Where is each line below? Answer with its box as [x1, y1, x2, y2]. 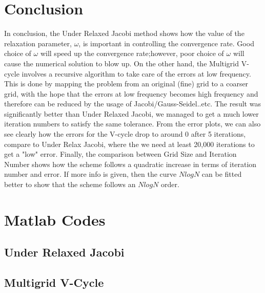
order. [161, 179, 179, 190]
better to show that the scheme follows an [4, 179, 136, 190]
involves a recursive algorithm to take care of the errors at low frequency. [22, 68, 251, 79]
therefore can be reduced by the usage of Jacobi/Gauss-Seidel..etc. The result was [4, 98, 261, 109]
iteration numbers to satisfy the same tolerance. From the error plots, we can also [4, 118, 261, 129]
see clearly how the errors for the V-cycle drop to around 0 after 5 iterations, [4, 129, 246, 139]
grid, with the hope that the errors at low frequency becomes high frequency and [4, 88, 258, 99]
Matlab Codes [4, 209, 106, 230]
